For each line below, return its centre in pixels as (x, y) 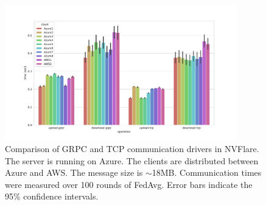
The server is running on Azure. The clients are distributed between (132, 160)
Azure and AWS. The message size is (74, 172)
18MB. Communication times (207, 172)
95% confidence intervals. (52, 196)
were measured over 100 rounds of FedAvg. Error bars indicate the (129, 184)
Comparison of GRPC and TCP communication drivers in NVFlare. (132, 149)
